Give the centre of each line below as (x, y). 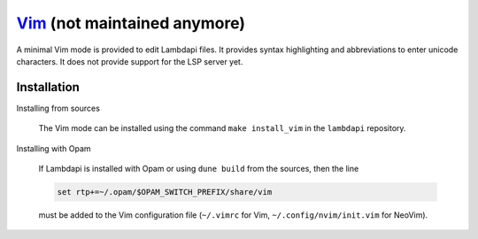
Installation (48, 87)
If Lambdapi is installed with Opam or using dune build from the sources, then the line (199, 169)
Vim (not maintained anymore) (131, 23)
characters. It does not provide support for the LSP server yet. (130, 61)
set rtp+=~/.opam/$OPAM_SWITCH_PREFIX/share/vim (165, 192)
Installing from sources (58, 108)
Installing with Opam (54, 148)
